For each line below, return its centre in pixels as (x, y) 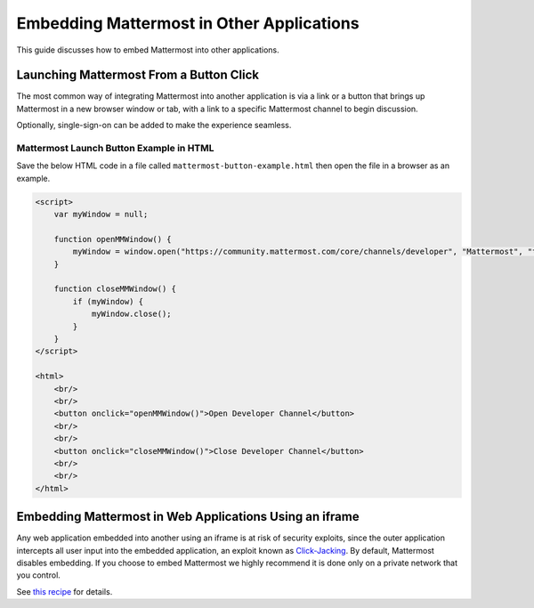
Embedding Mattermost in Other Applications (188, 23)
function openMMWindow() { (113, 239)
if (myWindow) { (108, 301)
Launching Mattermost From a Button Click (138, 75)
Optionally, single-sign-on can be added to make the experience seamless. (154, 126)
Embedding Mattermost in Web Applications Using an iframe (188, 517)
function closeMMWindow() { (115, 289)
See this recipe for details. (65, 591)
